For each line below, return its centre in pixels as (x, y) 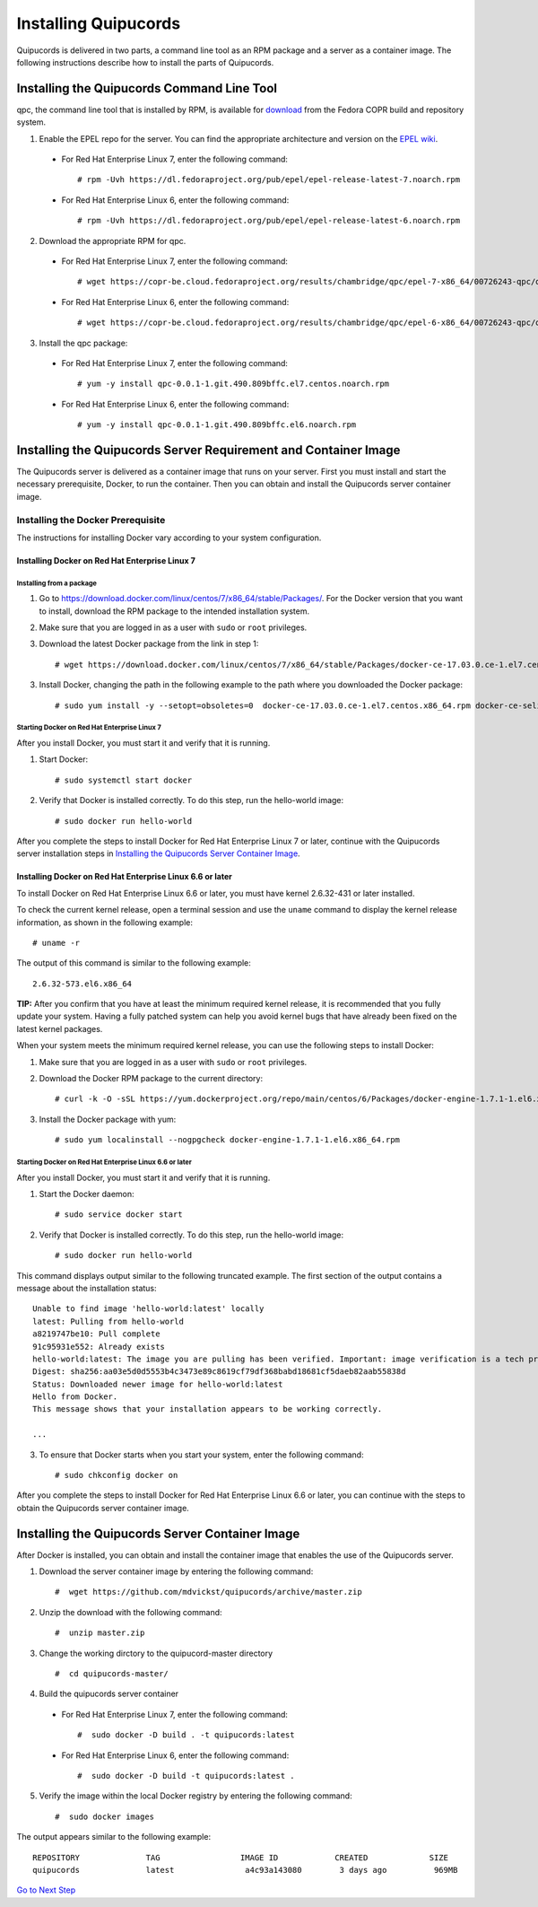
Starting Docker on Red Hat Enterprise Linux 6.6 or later (104, 1162)
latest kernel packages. (60, 1028)
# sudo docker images (105, 1816)
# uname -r (56, 943)
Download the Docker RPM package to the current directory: (151, 1079)
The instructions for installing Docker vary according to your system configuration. (169, 538)
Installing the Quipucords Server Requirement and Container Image (208, 450)
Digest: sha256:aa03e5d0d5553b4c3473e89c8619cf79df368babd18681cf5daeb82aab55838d (219, 1372)
